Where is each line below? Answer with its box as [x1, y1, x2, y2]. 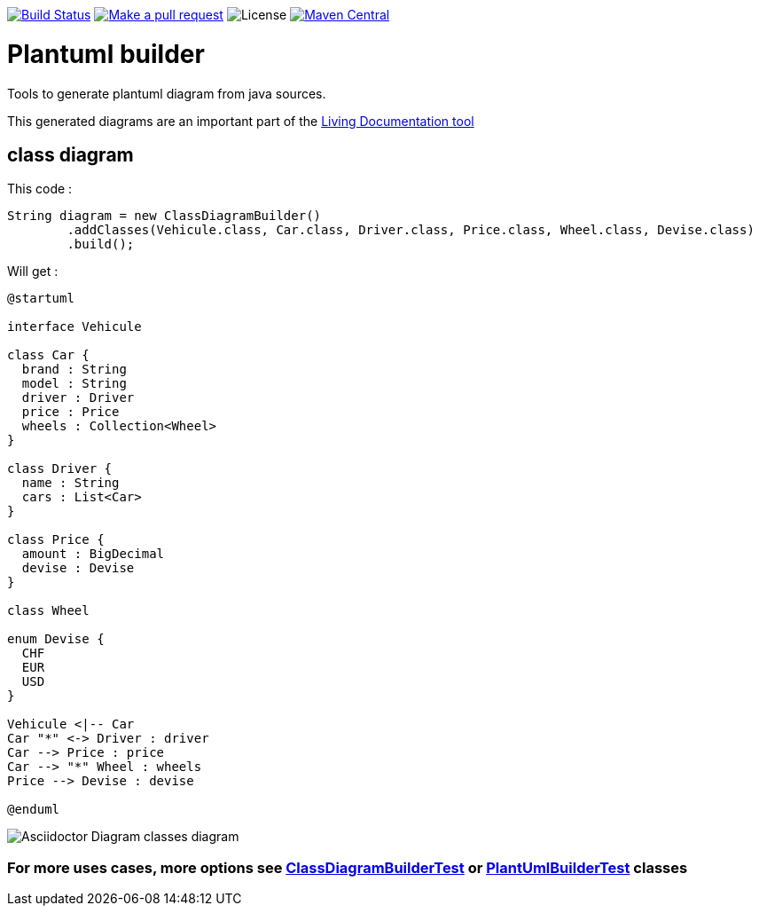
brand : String [21, 362, 127, 377]
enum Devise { [7, 632, 105, 647]
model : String [21, 376, 127, 391]
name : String [21, 476, 120, 491]
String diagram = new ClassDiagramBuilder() [7, 209, 322, 224]
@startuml [7, 291, 74, 306]
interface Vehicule [7, 319, 142, 335]
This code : [7, 181, 73, 197]
